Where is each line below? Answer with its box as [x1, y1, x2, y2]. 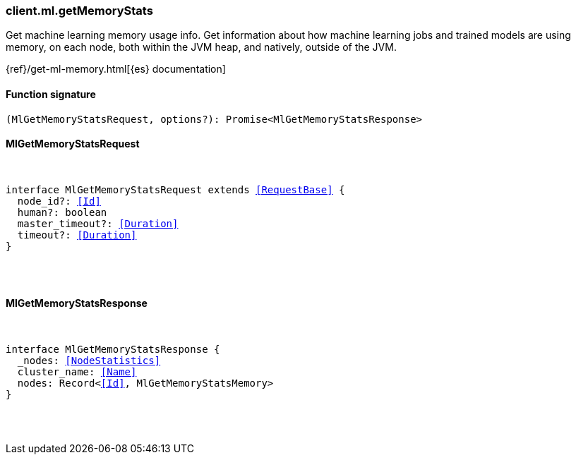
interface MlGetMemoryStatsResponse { [6, 344, 220, 356]
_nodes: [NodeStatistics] [17, 355, 161, 367]
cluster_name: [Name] [17, 366, 137, 378]
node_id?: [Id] [17, 195, 101, 207]
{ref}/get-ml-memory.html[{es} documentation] [6, 63, 226, 75]
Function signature [6, 87, 96, 100]
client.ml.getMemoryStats [6, 4, 153, 18]
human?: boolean [17, 206, 107, 218]
